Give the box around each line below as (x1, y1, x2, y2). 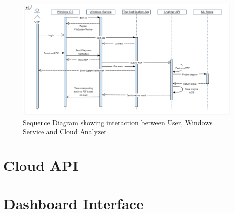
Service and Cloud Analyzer (23, 127, 106, 137)
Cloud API (3, 155, 79, 175)
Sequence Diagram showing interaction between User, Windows (23, 117, 213, 127)
